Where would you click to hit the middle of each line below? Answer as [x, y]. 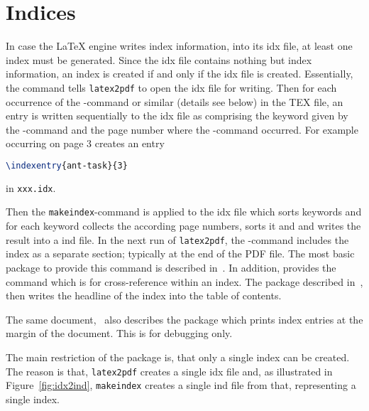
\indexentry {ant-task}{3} [67, 165]
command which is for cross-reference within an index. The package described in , [184, 281]
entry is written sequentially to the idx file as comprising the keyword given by [177, 116]
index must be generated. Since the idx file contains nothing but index [159, 59]
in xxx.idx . [31, 187]
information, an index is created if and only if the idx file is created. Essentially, [180, 74]
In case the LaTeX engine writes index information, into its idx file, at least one [179, 46]
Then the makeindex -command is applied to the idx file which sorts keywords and [184, 212]
